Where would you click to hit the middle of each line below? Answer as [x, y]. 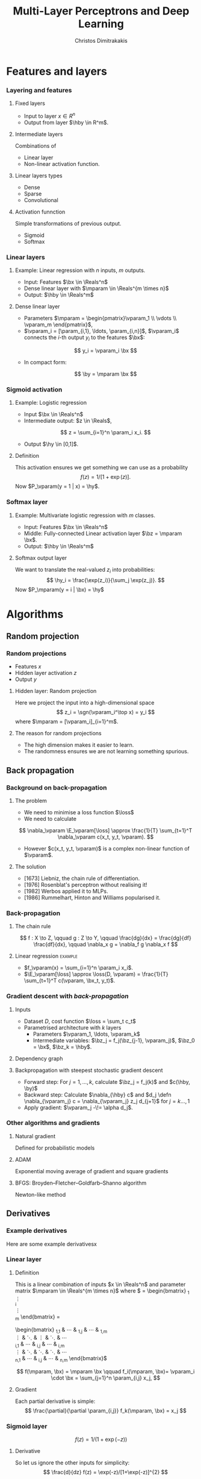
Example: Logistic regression [51, 403]
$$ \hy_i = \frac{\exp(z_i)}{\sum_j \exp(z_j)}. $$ [105, 580]
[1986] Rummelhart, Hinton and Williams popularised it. [92, 898]
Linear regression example [46, 956]
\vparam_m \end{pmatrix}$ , [58, 325]
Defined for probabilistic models [55, 1148]
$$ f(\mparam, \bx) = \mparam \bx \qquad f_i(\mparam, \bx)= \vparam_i [106, 1371]
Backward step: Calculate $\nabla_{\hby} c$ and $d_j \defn [97, 1094]
